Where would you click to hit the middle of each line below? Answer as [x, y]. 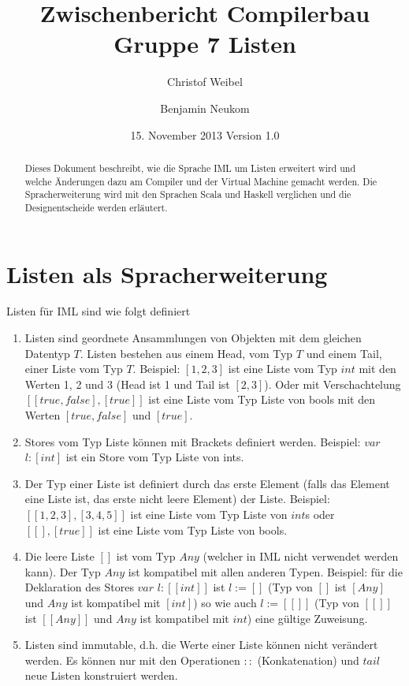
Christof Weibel [205, 82]
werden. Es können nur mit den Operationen [132, 660]
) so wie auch [225, 602]
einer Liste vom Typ [74, 369]
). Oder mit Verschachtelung [333, 384]
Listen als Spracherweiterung [167, 273]
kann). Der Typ [63, 571]
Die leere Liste [59, 556]
